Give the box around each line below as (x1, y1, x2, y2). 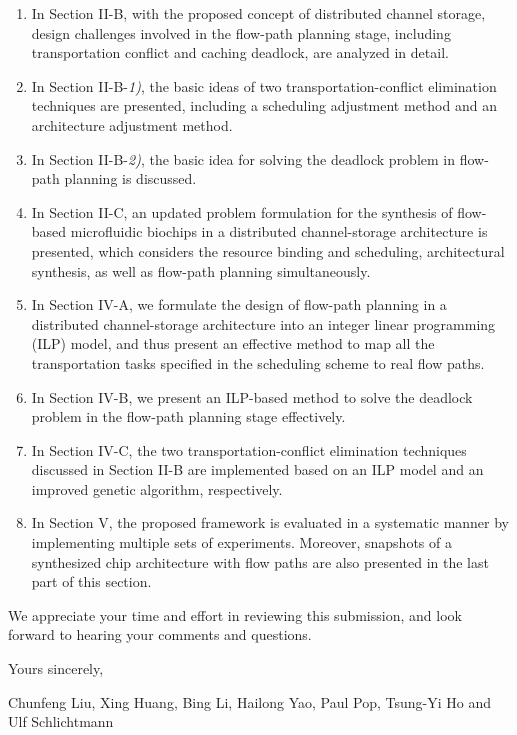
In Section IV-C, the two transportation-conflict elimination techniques (31, 439, 467, 460)
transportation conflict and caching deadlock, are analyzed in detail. (31, 42, 449, 63)
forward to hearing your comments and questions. (8, 624, 312, 645)
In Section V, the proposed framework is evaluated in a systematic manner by (31, 512, 510, 533)
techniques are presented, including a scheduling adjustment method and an (31, 95, 497, 116)
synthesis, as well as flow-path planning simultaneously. (31, 260, 371, 281)
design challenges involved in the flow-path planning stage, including (31, 22, 451, 43)
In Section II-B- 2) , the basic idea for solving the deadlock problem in (31, 148, 456, 169)
